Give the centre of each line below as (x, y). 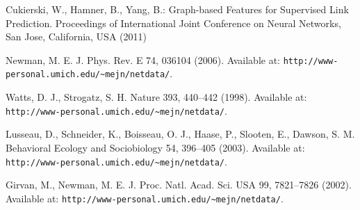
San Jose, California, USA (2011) (76, 37)
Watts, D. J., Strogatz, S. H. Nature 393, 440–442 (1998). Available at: (156, 97)
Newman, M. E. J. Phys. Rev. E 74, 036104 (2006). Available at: (143, 59)
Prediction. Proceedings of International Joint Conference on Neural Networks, (173, 23)
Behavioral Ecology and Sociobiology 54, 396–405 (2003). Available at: (155, 147)
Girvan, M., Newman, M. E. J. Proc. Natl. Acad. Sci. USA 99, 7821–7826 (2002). (179, 185)
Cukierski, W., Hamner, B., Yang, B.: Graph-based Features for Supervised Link (177, 9)
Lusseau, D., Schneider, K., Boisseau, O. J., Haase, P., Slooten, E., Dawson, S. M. (180, 134)
